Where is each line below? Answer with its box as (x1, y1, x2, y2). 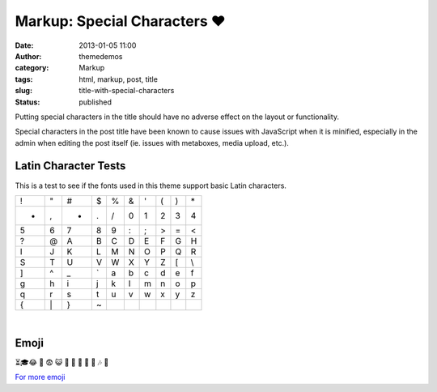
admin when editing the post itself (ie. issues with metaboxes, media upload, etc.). (15, 138, 289, 147)
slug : (15, 86, 32, 96)
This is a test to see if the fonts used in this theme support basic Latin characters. (15, 181, 287, 190)
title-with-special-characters (78, 86, 175, 96)
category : (15, 63, 49, 73)
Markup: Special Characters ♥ (15, 12, 226, 30)
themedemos (78, 51, 123, 61)
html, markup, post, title (78, 74, 158, 84)
